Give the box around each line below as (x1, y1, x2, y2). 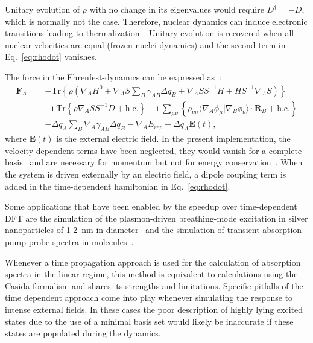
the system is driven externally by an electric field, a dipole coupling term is (5, 168, 286, 181)
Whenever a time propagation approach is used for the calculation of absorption (5, 255, 301, 268)
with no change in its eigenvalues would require (89, 3, 264, 15)
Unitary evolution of (5, 3, 80, 15)
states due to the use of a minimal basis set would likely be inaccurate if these (5, 315, 294, 327)
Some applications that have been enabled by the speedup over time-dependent (5, 200, 297, 213)
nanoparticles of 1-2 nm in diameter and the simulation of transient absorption (5, 223, 302, 236)
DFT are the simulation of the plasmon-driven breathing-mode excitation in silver (5, 211, 308, 224)
